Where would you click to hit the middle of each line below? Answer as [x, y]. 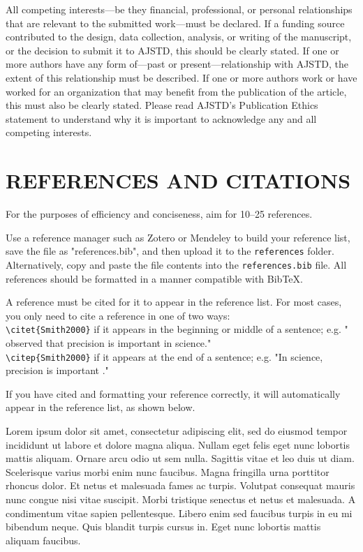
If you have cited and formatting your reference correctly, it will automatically [173, 393]
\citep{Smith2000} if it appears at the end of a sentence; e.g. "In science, [164, 356]
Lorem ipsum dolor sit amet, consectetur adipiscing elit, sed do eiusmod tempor [177, 431]
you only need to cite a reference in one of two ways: [118, 315]
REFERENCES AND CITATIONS [178, 180]
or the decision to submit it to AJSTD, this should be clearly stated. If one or [172, 50]
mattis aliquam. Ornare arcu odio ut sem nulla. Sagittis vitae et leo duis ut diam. [180, 458]
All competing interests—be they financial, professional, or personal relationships [179, 9]
